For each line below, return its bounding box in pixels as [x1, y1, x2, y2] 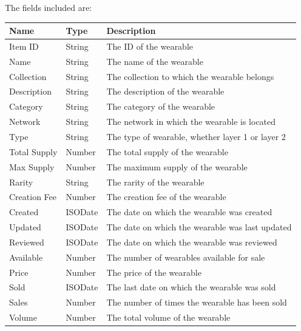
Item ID [9, 39, 39, 52]
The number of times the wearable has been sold [106, 296, 287, 309]
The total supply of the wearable [106, 145, 228, 158]
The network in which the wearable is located [106, 115, 276, 128]
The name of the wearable [106, 55, 203, 67]
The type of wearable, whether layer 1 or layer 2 [106, 130, 286, 142]
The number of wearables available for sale [106, 250, 265, 263]
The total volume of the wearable [106, 311, 231, 324]
